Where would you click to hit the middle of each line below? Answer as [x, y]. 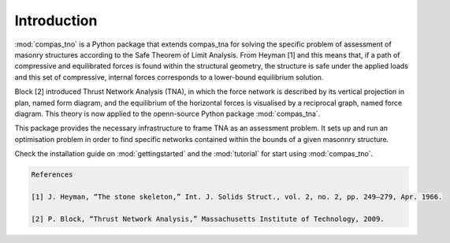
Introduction [56, 21]
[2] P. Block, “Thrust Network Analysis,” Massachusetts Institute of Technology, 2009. [208, 219]
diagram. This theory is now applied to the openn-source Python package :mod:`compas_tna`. [167, 114]
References [52, 175]
